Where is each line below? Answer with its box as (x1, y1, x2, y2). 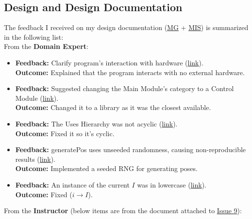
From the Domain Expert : (4, 41, 88, 51)
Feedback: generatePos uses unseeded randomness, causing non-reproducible (15, 144, 246, 155)
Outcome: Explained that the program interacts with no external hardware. (15, 67, 245, 77)
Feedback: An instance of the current (15, 179, 130, 189)
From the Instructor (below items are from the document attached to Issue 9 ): (4, 205, 242, 216)
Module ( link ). (15, 93, 59, 103)
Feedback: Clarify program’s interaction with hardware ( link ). (15, 57, 203, 67)
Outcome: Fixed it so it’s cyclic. (15, 128, 115, 138)
